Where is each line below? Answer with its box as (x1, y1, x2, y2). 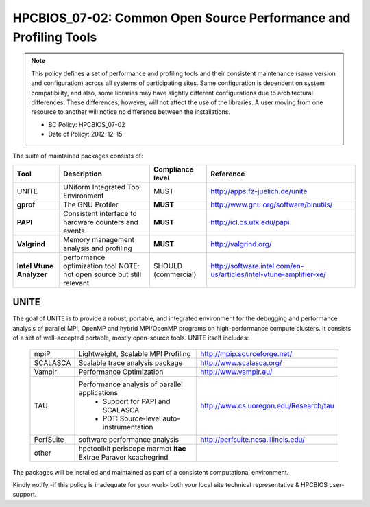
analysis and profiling (62, 244, 133, 253)
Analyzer (16, 270, 47, 279)
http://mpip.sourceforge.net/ (199, 349, 293, 358)
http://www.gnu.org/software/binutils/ (210, 200, 333, 209)
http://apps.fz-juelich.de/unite (210, 186, 308, 196)
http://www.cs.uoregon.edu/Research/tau (199, 401, 335, 410)
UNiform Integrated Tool (62, 182, 142, 191)
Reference (210, 169, 245, 178)
